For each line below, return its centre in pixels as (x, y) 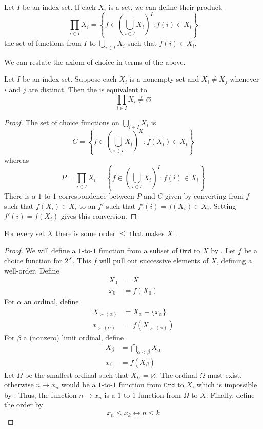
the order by (24, 405)
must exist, (225, 374)
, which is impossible (225, 385)
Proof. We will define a (40, 250)
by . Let (223, 250)
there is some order (86, 233)
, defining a (234, 260)
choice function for (33, 260)
